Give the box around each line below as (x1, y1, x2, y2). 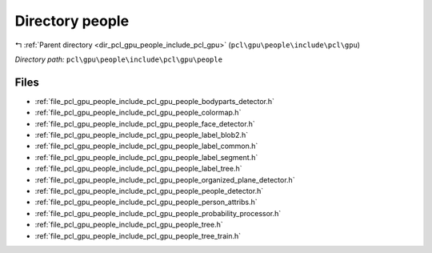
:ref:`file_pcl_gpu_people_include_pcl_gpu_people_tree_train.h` (34, 231, 242, 240)
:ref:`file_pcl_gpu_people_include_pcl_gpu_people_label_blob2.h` (34, 131, 248, 140)
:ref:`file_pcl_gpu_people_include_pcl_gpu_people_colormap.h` (34, 108, 242, 118)
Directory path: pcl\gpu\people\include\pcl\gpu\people (14, 54, 223, 64)
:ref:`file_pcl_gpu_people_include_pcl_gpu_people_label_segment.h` (34, 152, 258, 162)
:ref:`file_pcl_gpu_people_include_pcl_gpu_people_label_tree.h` (34, 164, 242, 174)
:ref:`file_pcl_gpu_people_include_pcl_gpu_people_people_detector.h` (34, 186, 264, 195)
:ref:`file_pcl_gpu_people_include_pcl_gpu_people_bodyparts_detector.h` (34, 96, 275, 106)
